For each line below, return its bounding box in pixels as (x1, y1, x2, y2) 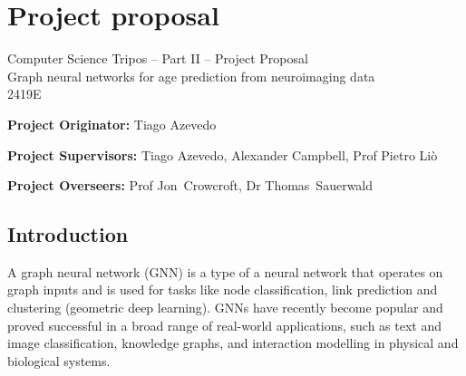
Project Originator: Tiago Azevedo (7, 114, 217, 133)
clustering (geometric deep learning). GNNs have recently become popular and (7, 298, 443, 317)
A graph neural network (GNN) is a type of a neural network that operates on (7, 262, 443, 281)
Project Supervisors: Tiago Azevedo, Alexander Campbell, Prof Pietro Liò (7, 145, 438, 164)
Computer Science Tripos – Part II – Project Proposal (7, 49, 308, 68)
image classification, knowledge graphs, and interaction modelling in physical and (7, 333, 459, 352)
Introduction (7, 220, 129, 248)
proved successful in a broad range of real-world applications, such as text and (7, 315, 442, 334)
